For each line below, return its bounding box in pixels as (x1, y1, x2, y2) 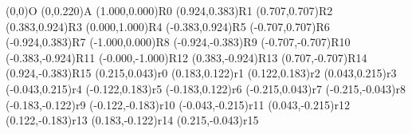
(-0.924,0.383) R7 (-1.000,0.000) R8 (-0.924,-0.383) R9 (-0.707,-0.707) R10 (6, 33, 351, 50)
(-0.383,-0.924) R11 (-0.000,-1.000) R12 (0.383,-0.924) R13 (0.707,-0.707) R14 (6, 49, 367, 65)
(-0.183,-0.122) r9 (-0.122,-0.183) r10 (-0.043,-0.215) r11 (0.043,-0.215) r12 (6, 96, 350, 112)
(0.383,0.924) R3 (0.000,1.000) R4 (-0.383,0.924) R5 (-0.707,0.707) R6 (6, 18, 330, 34)
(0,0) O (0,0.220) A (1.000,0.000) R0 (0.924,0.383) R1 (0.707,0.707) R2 (6, 2, 333, 18)
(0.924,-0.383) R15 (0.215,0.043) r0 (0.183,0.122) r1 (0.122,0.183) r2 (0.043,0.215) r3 (6, 65, 397, 81)
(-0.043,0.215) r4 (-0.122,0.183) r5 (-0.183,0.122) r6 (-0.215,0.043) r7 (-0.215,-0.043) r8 (6, 80, 406, 97)
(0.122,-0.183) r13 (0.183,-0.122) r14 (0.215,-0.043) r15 (6, 112, 259, 128)
